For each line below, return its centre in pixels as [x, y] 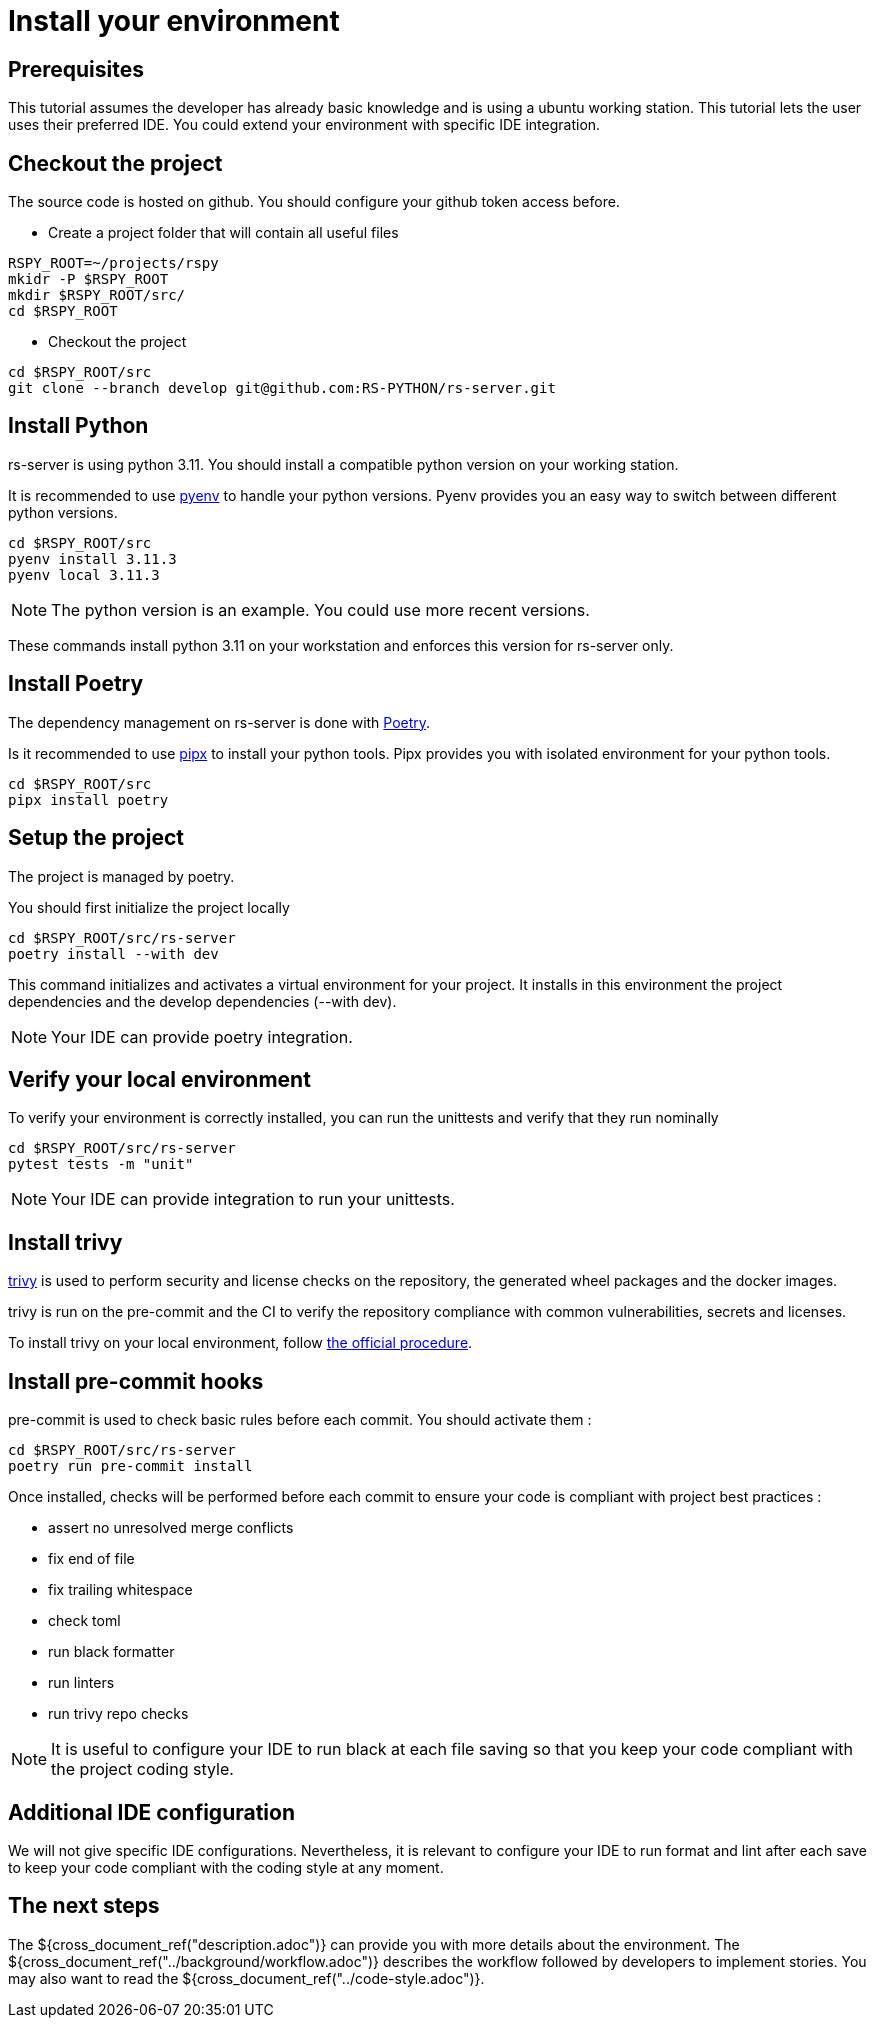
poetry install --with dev [113, 953]
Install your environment [174, 21]
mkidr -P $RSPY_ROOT [88, 279]
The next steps [84, 1906]
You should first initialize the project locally [149, 907]
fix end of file [91, 1559]
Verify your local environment [159, 1079]
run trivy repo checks [118, 1714]
